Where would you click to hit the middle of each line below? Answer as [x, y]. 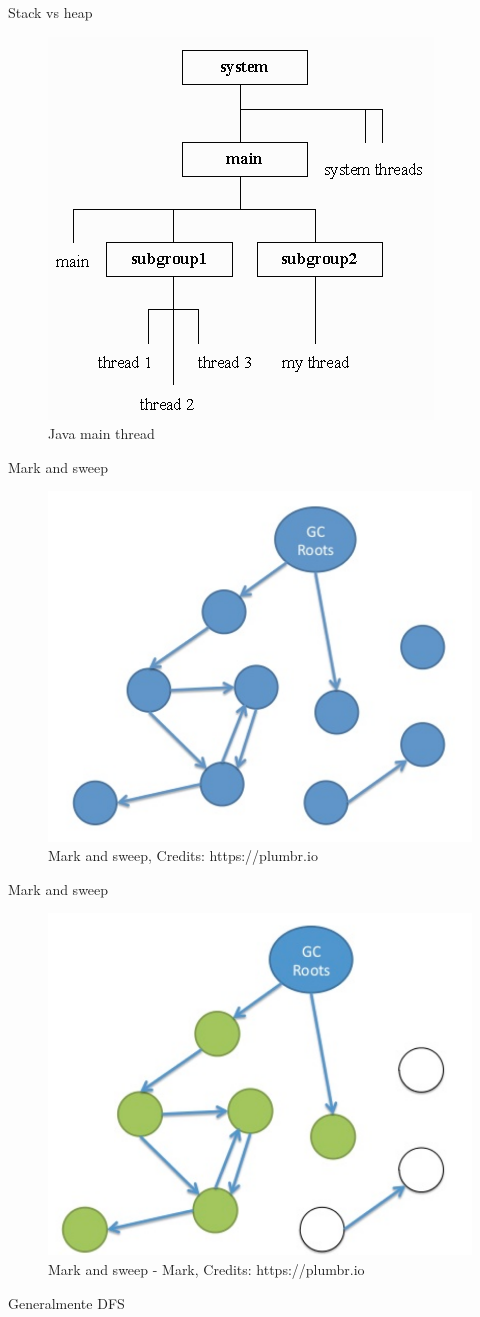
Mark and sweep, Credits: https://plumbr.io [183, 855]
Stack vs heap [50, 12]
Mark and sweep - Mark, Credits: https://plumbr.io [206, 1268]
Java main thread [101, 433]
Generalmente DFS [66, 1302]
